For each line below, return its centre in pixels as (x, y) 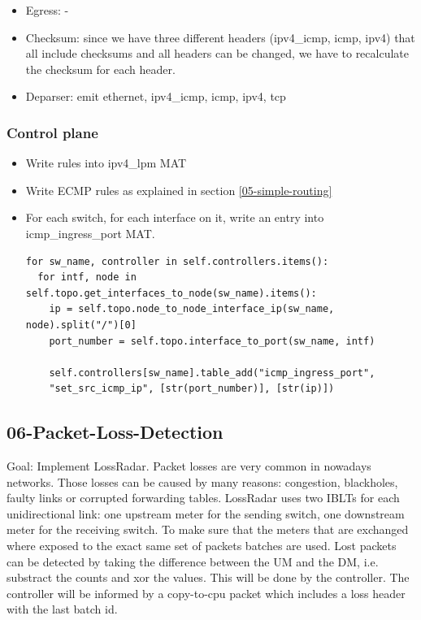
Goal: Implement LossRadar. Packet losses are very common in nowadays (189, 466)
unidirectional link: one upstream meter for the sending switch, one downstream (206, 513)
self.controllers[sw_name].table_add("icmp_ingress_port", (212, 373)
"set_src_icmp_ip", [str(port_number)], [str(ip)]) (192, 389)
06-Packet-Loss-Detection (115, 432)
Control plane (52, 132)
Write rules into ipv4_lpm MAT (106, 163)
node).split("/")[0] (81, 325)
